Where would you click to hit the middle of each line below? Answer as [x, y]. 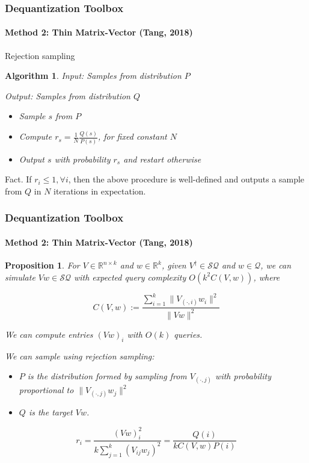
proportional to [46, 390]
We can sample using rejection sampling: [80, 356]
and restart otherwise [162, 159]
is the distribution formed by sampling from [107, 376]
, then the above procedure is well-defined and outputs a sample [186, 179]
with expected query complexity [130, 277]
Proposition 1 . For [42, 265]
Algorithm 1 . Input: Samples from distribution [93, 76]
